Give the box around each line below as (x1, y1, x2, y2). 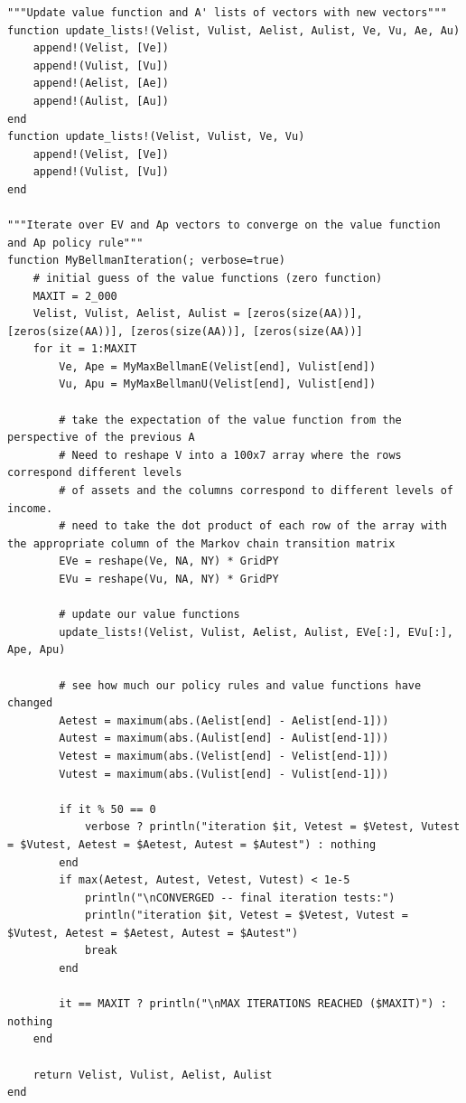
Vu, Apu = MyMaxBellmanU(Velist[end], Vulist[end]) (59, 378, 377, 391)
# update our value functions (59, 608, 240, 622)
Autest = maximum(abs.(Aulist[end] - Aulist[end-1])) (59, 732, 389, 745)
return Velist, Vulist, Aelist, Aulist (33, 1068, 273, 1081)
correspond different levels (7, 466, 182, 480)
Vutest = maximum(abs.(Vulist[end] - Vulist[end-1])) (59, 767, 389, 781)
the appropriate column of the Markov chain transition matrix (7, 537, 396, 550)
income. (7, 501, 53, 515)
